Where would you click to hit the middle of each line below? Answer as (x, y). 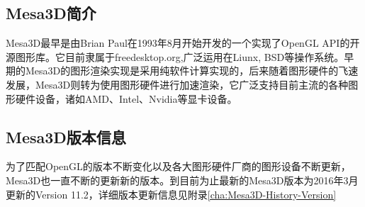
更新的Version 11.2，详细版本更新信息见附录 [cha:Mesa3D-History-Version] (171, 194)
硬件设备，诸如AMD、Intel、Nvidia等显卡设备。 (126, 98)
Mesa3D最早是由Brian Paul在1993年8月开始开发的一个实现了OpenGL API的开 (183, 43)
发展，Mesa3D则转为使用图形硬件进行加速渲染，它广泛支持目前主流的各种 (177, 84)
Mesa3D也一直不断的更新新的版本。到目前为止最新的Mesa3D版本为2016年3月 (182, 180)
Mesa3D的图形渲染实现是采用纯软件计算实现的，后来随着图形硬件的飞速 (192, 71)
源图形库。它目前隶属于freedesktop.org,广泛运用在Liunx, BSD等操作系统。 (175, 56)
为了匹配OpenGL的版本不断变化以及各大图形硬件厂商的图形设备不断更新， (178, 166)
